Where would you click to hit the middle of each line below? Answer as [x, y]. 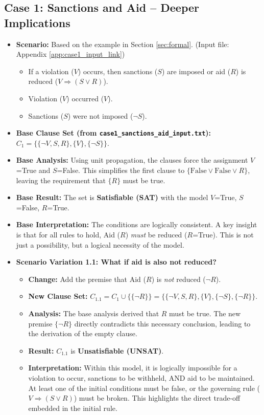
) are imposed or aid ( [196, 71]
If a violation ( [51, 71]
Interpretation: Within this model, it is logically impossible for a [133, 368]
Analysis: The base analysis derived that [94, 313]
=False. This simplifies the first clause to [121, 170]
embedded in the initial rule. [73, 408]
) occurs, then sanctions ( [118, 71]
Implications [37, 22]
